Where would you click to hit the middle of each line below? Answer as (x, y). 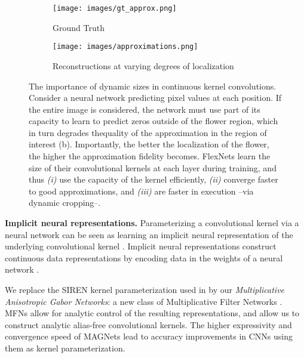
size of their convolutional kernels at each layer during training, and (153, 167)
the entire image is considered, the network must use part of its (145, 109)
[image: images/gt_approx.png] (115, 8)
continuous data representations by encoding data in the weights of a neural (144, 257)
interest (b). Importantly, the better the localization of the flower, (149, 144)
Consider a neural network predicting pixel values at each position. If (155, 98)
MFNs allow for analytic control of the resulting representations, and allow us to (152, 313)
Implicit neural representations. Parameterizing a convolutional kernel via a (152, 223)
